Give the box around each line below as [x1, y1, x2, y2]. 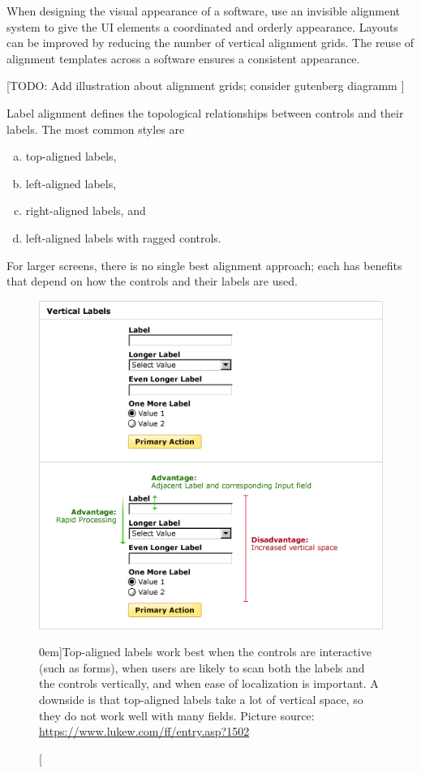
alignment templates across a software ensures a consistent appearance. [6, 49, 360, 67]
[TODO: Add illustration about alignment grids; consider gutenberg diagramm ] [6, 77, 405, 94]
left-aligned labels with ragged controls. [25, 229, 221, 246]
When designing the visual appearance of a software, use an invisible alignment [6, 2, 401, 19]
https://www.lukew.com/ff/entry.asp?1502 [39, 723, 250, 740]
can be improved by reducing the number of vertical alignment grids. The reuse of [6, 34, 415, 51]
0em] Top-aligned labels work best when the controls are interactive [39, 643, 372, 660]
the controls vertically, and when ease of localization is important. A [39, 675, 379, 692]
